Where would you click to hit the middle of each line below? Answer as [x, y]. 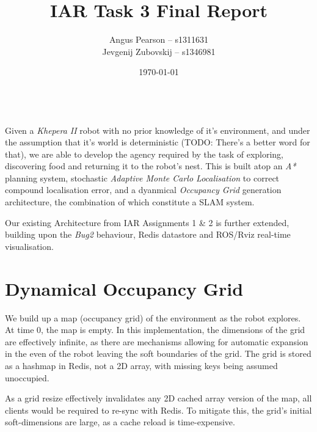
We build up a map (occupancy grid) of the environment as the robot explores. [153, 317]
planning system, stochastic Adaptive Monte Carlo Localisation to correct [142, 178]
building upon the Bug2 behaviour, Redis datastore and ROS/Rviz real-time [148, 234]
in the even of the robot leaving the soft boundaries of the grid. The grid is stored [158, 353]
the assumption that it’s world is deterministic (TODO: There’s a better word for [158, 142]
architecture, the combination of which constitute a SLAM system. [130, 202]
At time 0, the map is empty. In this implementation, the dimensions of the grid [155, 330]
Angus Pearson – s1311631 [159, 39]
